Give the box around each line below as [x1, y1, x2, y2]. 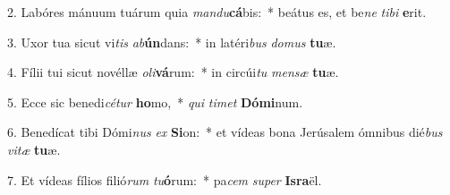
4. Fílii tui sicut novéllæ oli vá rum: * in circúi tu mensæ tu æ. [7, 63, 339, 81]
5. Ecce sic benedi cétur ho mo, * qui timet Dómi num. [7, 92, 303, 111]
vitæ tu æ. [7, 140, 61, 158]
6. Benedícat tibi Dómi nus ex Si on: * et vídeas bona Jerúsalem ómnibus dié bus [7, 123, 443, 141]
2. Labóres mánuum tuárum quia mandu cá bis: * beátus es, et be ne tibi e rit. [7, 3, 427, 21]
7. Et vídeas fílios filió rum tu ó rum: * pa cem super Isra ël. [7, 170, 322, 189]
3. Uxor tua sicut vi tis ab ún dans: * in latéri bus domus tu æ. [7, 32, 336, 51]
